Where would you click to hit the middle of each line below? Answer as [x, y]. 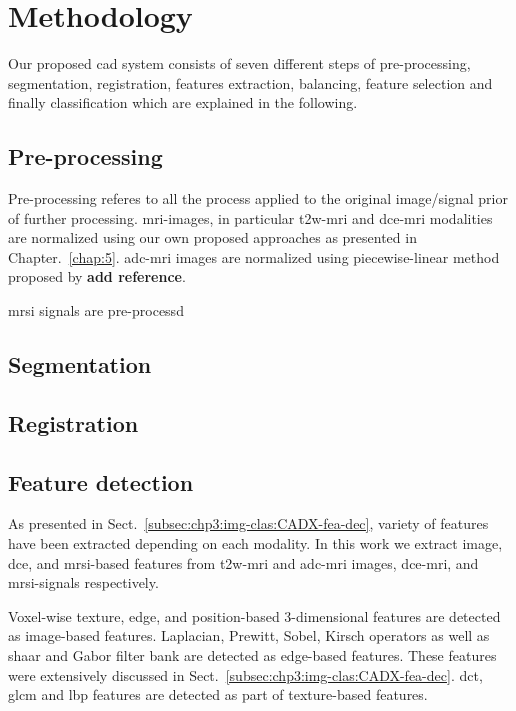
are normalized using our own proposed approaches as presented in [212, 237]
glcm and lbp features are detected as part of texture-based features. [218, 694]
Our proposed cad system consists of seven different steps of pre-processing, [239, 63]
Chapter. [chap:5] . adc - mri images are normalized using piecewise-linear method [254, 256]
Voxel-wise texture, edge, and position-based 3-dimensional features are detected [254, 615]
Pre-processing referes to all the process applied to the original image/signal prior [258, 198]
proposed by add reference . [97, 276]
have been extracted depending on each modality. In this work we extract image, [255, 543]
